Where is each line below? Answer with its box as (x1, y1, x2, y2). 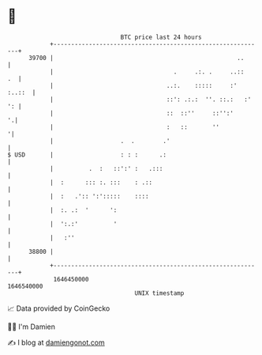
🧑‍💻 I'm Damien (7, 322, 56, 331)
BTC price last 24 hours (120, 33, 202, 41)
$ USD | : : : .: (7, 150, 167, 159)
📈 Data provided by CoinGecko (7, 304, 110, 313)
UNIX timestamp (134, 289, 185, 297)
